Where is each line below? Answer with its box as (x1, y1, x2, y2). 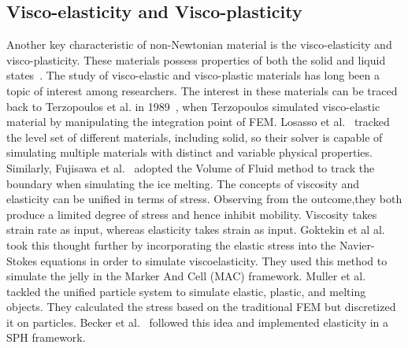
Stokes (6, 252, 37, 268)
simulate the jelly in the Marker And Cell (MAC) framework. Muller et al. (6, 268, 366, 284)
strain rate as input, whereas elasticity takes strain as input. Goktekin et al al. (6, 221, 385, 238)
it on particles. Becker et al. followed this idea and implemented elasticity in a (6, 313, 389, 330)
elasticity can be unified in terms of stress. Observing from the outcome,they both (6, 191, 402, 207)
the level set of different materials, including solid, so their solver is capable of (6, 128, 383, 145)
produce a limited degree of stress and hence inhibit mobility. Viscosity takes (6, 205, 377, 222)
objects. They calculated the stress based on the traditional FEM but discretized (6, 298, 396, 315)
